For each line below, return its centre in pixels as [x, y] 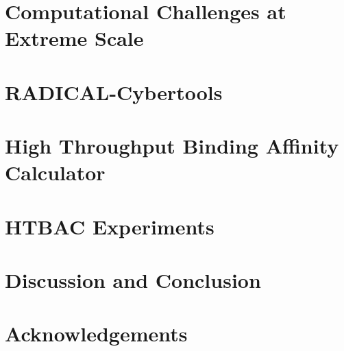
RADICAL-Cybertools [114, 92]
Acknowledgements [96, 334]
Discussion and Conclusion [133, 280]
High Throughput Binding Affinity [172, 146]
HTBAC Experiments [110, 226]
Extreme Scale [74, 38]
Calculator [55, 172]
